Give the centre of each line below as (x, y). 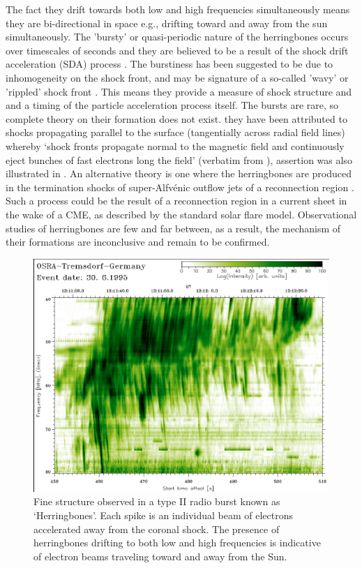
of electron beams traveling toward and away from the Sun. (160, 556)
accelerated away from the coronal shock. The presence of (157, 529)
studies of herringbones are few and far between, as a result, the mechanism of (173, 228)
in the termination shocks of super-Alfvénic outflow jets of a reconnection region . (180, 187)
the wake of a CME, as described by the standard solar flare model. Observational (181, 214)
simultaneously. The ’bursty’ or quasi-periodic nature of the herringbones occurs (177, 37)
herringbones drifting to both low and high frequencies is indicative (177, 543)
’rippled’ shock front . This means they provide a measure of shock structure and (179, 91)
